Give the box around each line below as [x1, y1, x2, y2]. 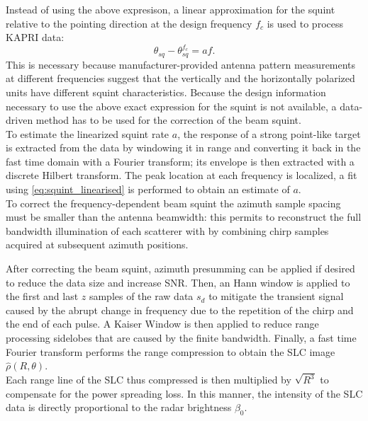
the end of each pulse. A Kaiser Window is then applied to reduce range [6, 316, 319, 331]
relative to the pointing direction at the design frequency [6, 16, 252, 30]
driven [6, 113, 33, 127]
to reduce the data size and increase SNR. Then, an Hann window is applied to [6, 275, 350, 289]
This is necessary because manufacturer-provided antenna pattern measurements [6, 57, 356, 71]
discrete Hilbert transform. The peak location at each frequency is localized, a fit [6, 168, 357, 183]
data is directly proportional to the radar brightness [6, 400, 232, 415]
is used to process [267, 16, 343, 30]
